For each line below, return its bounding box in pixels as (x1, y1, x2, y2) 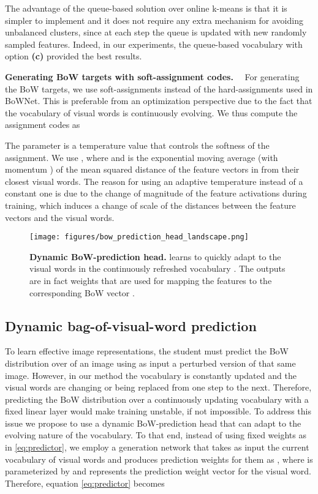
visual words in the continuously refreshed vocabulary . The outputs (29, 262, 286, 275)
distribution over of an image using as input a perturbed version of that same (5, 356, 296, 369)
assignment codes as (5, 118, 80, 131)
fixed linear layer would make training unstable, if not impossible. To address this (5, 405, 311, 417)
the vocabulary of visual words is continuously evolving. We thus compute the (5, 106, 298, 119)
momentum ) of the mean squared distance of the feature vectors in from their (5, 163, 300, 176)
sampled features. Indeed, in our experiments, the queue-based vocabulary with (5, 37, 303, 50)
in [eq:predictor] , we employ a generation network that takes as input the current (5, 441, 309, 454)
